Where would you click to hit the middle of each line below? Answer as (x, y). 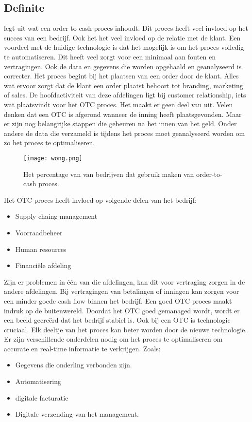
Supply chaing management (56, 216)
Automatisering (38, 381)
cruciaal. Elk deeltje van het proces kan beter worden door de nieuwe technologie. (126, 329)
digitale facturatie (42, 397)
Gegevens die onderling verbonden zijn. (74, 365)
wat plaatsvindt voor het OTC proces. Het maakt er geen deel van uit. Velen (118, 104)
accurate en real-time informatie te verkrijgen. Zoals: (82, 348)
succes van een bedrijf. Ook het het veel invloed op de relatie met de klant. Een (122, 37)
